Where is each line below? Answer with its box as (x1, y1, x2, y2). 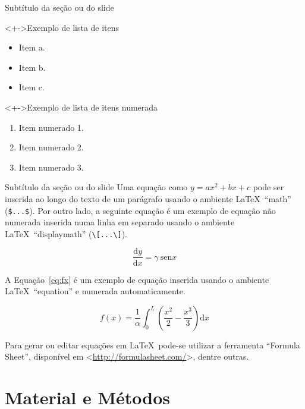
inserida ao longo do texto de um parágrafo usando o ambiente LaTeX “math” (5, 192, 291, 204)
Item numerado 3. (18, 161, 84, 173)
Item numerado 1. (18, 121, 84, 133)
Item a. (18, 41, 45, 54)
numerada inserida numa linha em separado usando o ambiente (5, 216, 235, 228)
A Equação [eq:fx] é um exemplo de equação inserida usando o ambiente (5, 273, 269, 285)
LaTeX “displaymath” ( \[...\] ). (5, 227, 127, 240)
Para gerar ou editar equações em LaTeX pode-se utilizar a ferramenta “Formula (5, 338, 300, 351)
